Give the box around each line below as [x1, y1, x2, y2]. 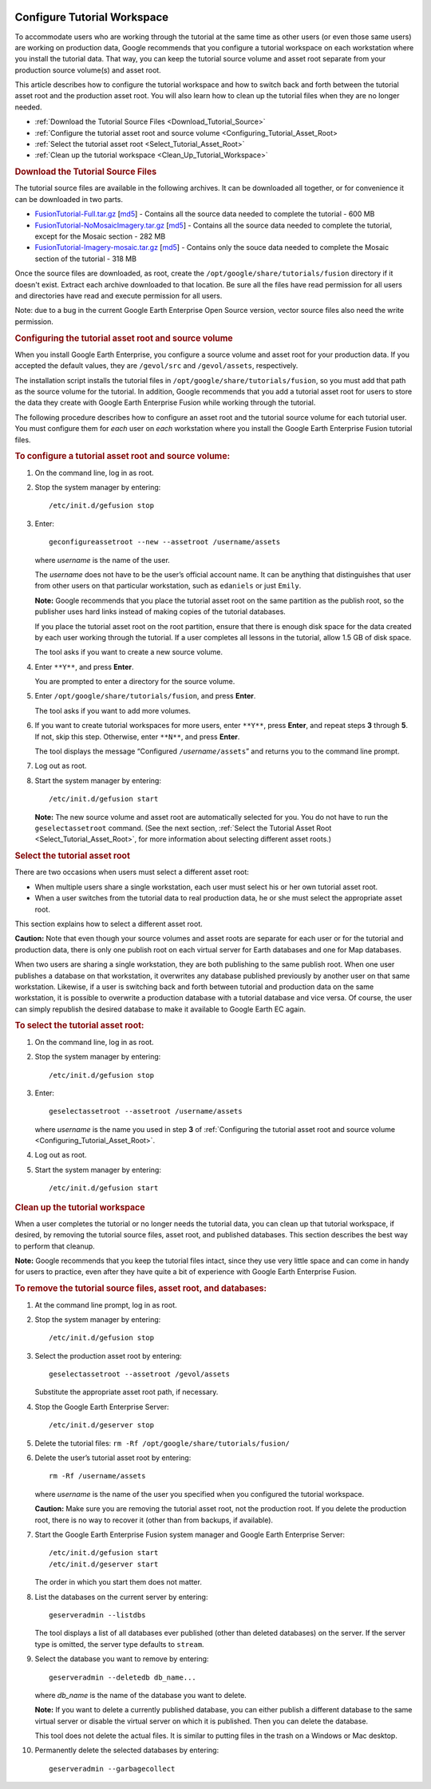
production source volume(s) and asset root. [14, 65, 161, 75]
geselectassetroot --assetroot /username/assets [49, 1106, 243, 1116]
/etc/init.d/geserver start [49, 1559, 159, 1569]
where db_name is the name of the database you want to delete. [34, 1690, 247, 1700]
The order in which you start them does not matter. [34, 1577, 203, 1587]
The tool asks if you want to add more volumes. [34, 706, 192, 715]
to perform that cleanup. [14, 1241, 95, 1251]
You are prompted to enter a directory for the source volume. [34, 677, 235, 687]
